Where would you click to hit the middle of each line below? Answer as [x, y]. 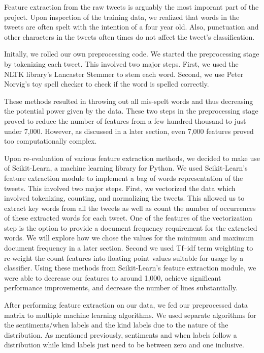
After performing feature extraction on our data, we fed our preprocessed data [126, 305]
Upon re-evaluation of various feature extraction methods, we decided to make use [132, 158]
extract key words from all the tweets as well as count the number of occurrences [130, 208]
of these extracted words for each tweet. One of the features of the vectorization [128, 218]
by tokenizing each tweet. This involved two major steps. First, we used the [121, 63]
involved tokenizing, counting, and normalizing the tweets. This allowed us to [124, 198]
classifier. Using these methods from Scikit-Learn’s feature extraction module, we [130, 268]
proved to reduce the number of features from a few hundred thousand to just [125, 120]
